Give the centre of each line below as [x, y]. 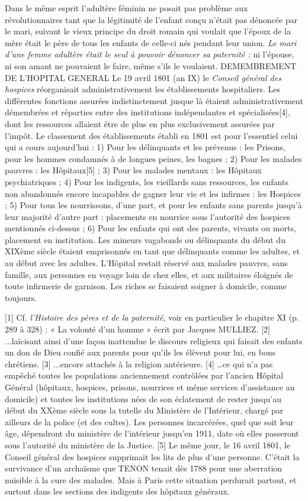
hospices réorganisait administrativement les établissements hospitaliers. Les [142, 89]
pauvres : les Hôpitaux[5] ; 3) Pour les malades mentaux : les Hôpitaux [133, 170]
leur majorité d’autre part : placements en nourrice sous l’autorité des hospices [147, 216]
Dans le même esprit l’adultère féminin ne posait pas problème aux [126, 8]
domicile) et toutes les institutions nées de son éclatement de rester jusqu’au [143, 398]
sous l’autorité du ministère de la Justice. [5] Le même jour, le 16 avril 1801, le [147, 445]
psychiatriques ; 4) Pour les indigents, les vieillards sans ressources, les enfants [147, 181]
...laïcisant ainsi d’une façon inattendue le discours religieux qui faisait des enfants [154, 340]
